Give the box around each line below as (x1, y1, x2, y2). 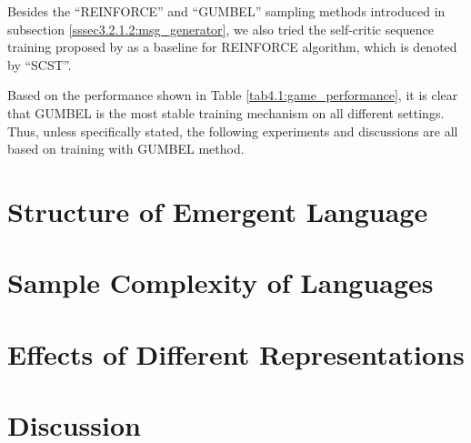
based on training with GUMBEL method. (7, 139, 245, 158)
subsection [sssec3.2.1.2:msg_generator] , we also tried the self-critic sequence (7, 19, 435, 38)
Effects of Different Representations (7, 335, 465, 372)
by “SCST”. (7, 55, 72, 74)
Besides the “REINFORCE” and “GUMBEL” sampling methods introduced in (7, 2, 446, 20)
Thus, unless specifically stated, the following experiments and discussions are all (7, 121, 458, 140)
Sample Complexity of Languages (7, 264, 434, 301)
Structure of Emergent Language (7, 192, 428, 229)
